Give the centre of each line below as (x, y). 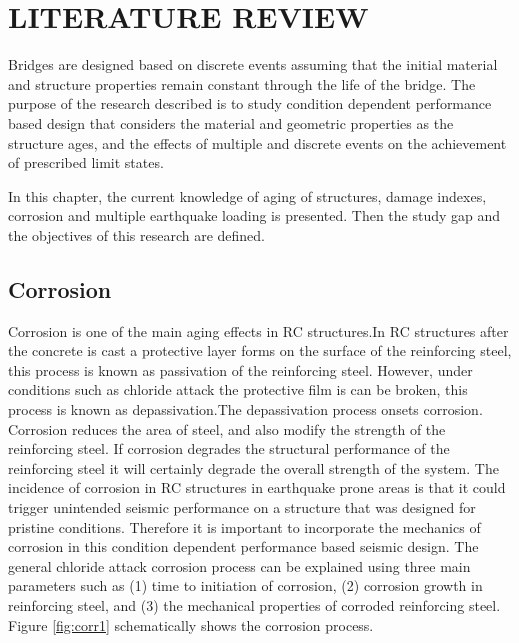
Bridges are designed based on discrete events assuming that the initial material (253, 64)
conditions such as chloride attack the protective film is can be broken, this (238, 389)
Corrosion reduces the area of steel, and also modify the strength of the (227, 428)
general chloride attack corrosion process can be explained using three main (239, 565)
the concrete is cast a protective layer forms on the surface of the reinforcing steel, (260, 350)
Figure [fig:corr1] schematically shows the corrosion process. (191, 624)
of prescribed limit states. (86, 162)
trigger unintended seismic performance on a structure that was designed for (242, 507)
